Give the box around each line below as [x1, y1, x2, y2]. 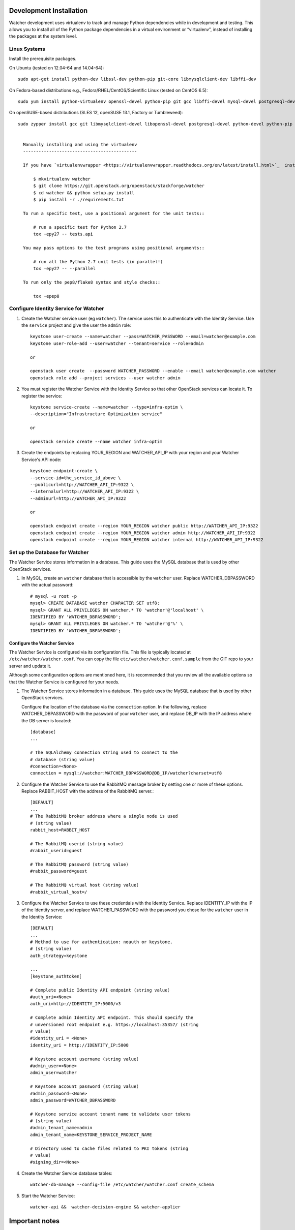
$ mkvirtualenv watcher [33, 176, 91, 182]
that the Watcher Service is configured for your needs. [9, 679, 120, 685]
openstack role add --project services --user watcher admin [30, 375, 180, 381]
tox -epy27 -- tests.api [33, 231, 93, 237]
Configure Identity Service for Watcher [9, 305, 104, 312]
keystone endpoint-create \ [30, 468, 98, 474]
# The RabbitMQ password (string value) [30, 861, 129, 867]
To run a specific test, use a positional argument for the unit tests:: [23, 211, 205, 216]
